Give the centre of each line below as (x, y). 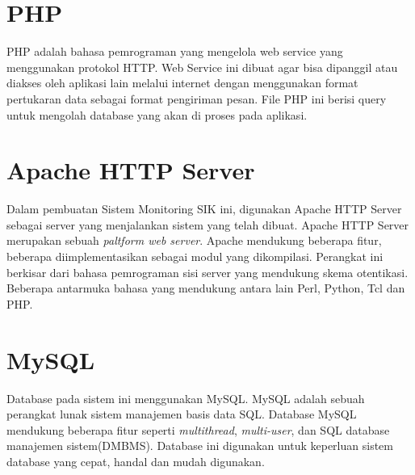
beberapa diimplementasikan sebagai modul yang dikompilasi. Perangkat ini (195, 256)
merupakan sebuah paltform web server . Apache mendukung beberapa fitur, (194, 240)
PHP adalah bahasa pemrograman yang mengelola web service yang (175, 51)
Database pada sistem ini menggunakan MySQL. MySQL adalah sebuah (186, 398)
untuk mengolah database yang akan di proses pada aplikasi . (157, 114)
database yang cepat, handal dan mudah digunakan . (136, 461)
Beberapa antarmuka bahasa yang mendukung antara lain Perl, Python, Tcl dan (206, 288)
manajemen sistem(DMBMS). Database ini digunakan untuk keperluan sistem (200, 446)
